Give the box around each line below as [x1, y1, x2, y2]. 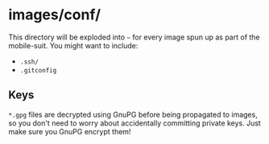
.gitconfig [19, 66, 57, 74]
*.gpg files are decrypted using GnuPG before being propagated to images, [8, 109, 258, 119]
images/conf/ [8, 6, 101, 24]
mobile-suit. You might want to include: [8, 40, 139, 50]
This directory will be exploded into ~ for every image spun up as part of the [8, 32, 260, 42]
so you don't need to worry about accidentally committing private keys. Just [8, 118, 262, 128]
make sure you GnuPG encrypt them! [8, 126, 131, 136]
